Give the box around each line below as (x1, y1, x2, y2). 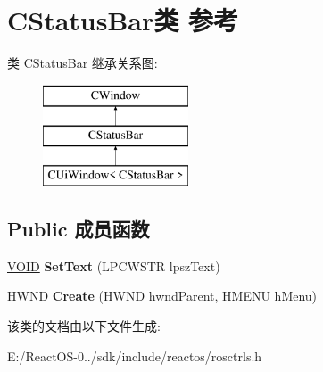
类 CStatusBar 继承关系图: (7, 54, 158, 72)
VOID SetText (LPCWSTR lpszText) (7, 256, 220, 275)
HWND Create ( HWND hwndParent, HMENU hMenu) (7, 286, 318, 305)
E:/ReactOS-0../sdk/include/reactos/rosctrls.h (7, 346, 262, 365)
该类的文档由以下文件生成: (7, 317, 161, 335)
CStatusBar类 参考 (7, 2, 239, 38)
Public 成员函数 (7, 215, 150, 243)
